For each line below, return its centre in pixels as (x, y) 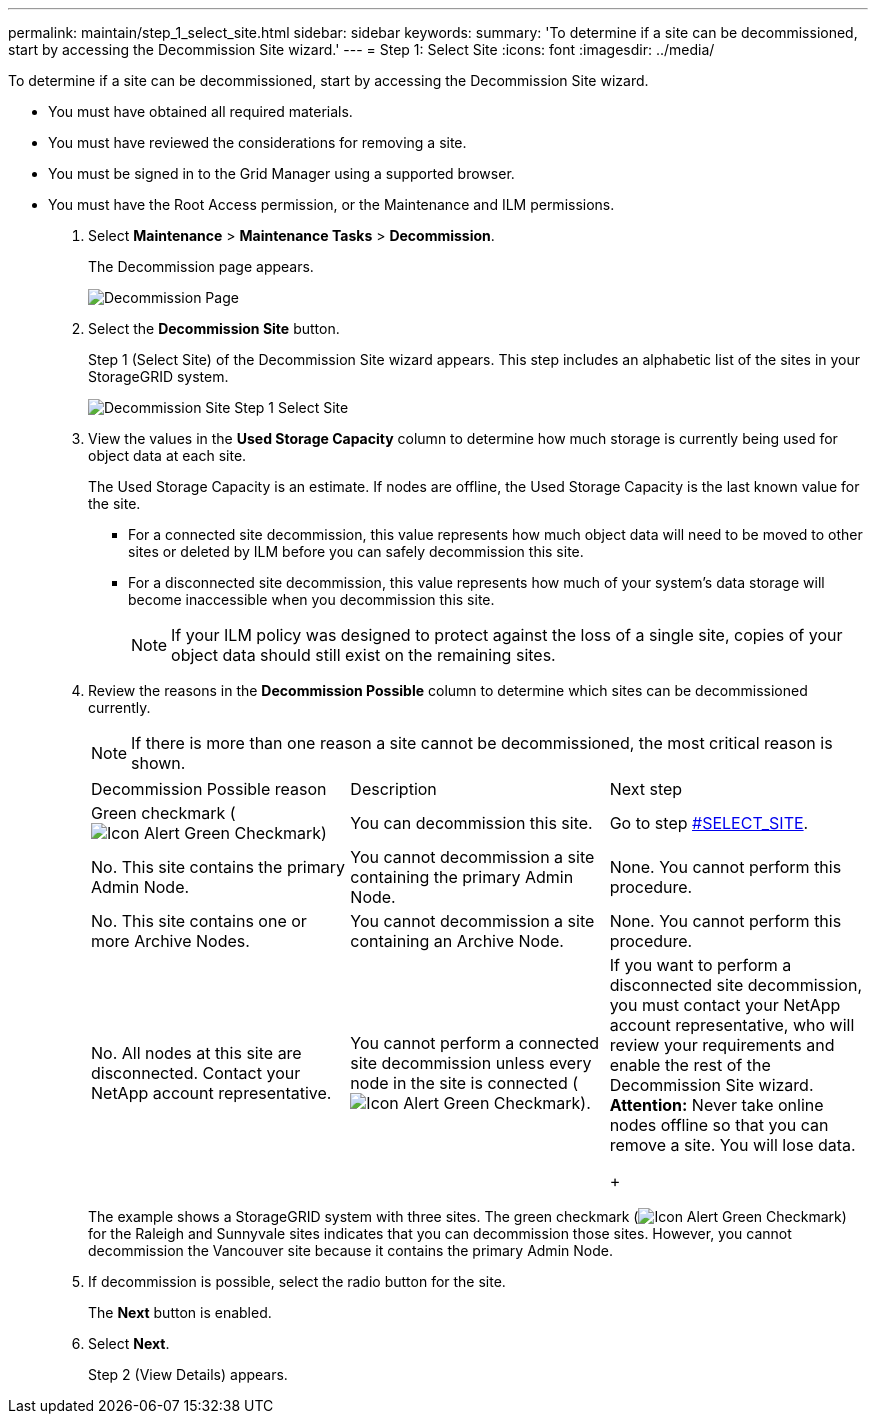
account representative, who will (732, 1025)
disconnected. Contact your (196, 1073)
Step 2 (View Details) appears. (188, 1374)
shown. (158, 763)
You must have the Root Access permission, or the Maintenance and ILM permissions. (331, 204)
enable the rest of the (690, 1065)
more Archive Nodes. (170, 941)
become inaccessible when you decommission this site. (311, 599)
